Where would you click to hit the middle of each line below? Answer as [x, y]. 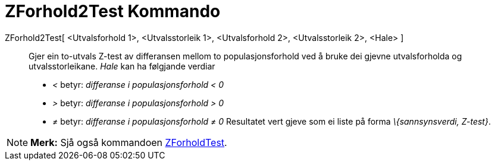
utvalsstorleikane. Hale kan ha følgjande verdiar [122, 66]
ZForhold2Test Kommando [113, 11]
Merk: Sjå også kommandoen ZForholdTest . [129, 142]
